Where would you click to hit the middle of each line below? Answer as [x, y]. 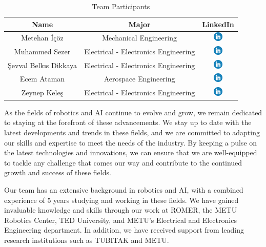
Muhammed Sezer [42, 51]
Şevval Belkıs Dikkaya [43, 65]
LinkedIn [218, 24]
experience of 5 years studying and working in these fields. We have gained [121, 200]
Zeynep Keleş [42, 92]
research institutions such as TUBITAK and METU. [87, 240]
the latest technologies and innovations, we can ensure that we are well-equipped [131, 152]
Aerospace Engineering [139, 79]
